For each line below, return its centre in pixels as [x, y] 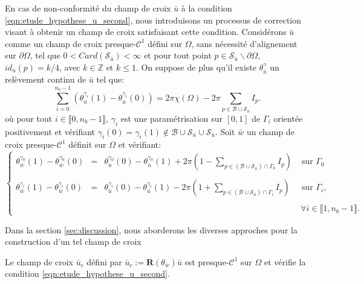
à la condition [206, 8]
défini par [104, 261]
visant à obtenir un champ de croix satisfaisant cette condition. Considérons [146, 32]
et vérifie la [285, 261]
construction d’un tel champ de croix [73, 241]
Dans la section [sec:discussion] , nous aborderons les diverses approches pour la [151, 229]
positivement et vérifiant [50, 131]
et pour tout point [178, 55]
